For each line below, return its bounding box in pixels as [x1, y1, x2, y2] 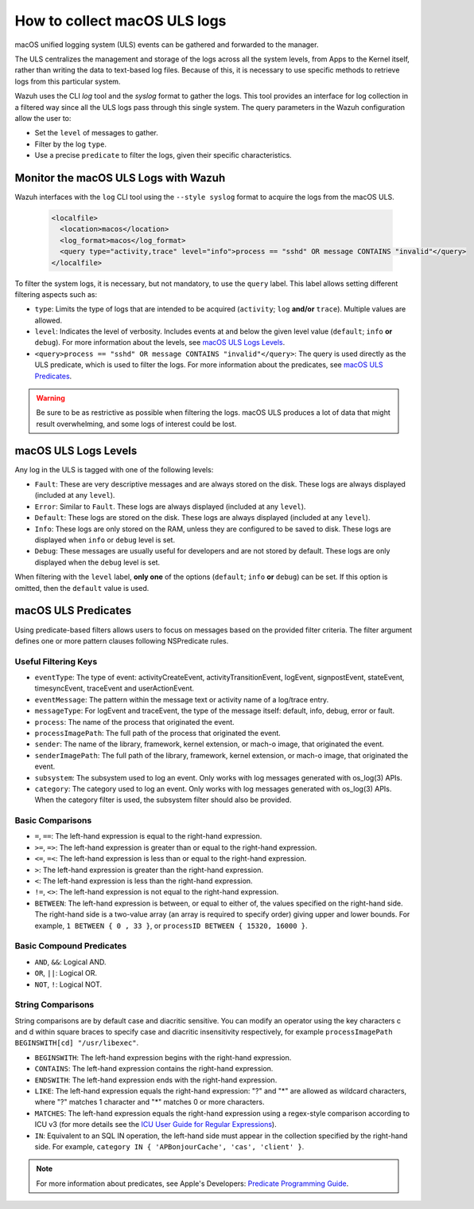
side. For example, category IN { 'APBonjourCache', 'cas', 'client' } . [34, 1141, 305, 1151]
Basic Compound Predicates [14, 941, 127, 952]
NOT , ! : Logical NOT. [34, 980, 103, 989]
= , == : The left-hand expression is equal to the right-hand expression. [34, 831, 262, 841]
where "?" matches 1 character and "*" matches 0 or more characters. [34, 1097, 265, 1107]
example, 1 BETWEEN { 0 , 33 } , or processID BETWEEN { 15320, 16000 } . [34, 921, 308, 930]
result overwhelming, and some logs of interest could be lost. [36, 419, 237, 428]
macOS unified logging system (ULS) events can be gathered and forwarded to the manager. [14, 40, 319, 49]
